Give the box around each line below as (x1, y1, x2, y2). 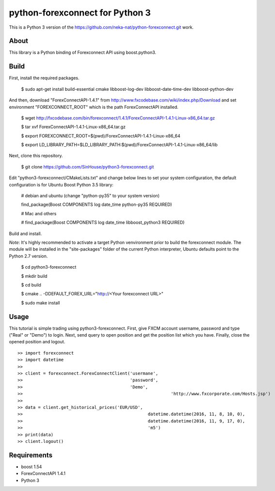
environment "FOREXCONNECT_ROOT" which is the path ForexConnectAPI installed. (9, 104, 178, 110)
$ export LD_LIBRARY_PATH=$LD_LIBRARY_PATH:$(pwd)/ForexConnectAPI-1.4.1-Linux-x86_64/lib (21, 142, 218, 148)
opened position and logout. (9, 339, 65, 345)
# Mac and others (21, 210, 57, 216)
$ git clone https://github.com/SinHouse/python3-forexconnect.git (21, 164, 154, 169)
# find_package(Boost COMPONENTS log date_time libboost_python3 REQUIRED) (21, 220, 185, 225)
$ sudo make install (21, 300, 60, 305)
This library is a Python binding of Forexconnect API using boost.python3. (9, 50, 157, 55)
